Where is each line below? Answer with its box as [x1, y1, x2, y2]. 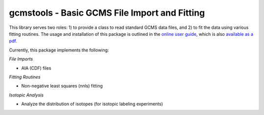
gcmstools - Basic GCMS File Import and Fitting [9, 7, 205, 18]
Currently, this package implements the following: [9, 47, 110, 53]
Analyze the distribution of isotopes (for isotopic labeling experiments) [21, 101, 163, 107]
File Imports [9, 56, 33, 62]
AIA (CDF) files [21, 65, 51, 71]
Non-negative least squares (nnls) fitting [21, 83, 103, 89]
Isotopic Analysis [9, 92, 44, 98]
